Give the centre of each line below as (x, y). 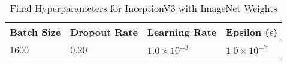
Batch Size (35, 32)
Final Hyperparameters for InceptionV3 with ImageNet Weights (143, 8)
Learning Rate (182, 32)
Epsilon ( (248, 32)
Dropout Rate (104, 32)
